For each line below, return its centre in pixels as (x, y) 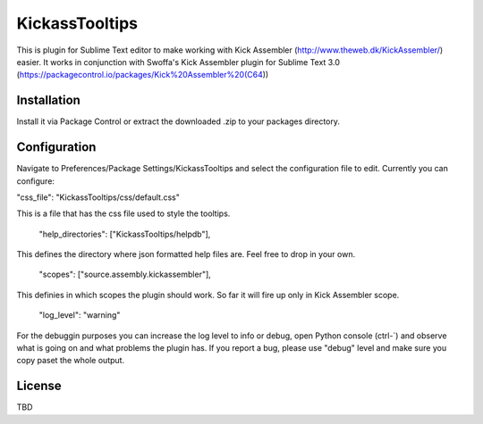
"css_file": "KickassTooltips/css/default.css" (98, 197)
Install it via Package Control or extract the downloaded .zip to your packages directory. (178, 121)
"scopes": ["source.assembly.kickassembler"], (125, 274)
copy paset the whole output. (71, 361)
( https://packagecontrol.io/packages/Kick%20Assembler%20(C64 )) (143, 75)
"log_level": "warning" (80, 315)
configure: (36, 181)
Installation (48, 100)
